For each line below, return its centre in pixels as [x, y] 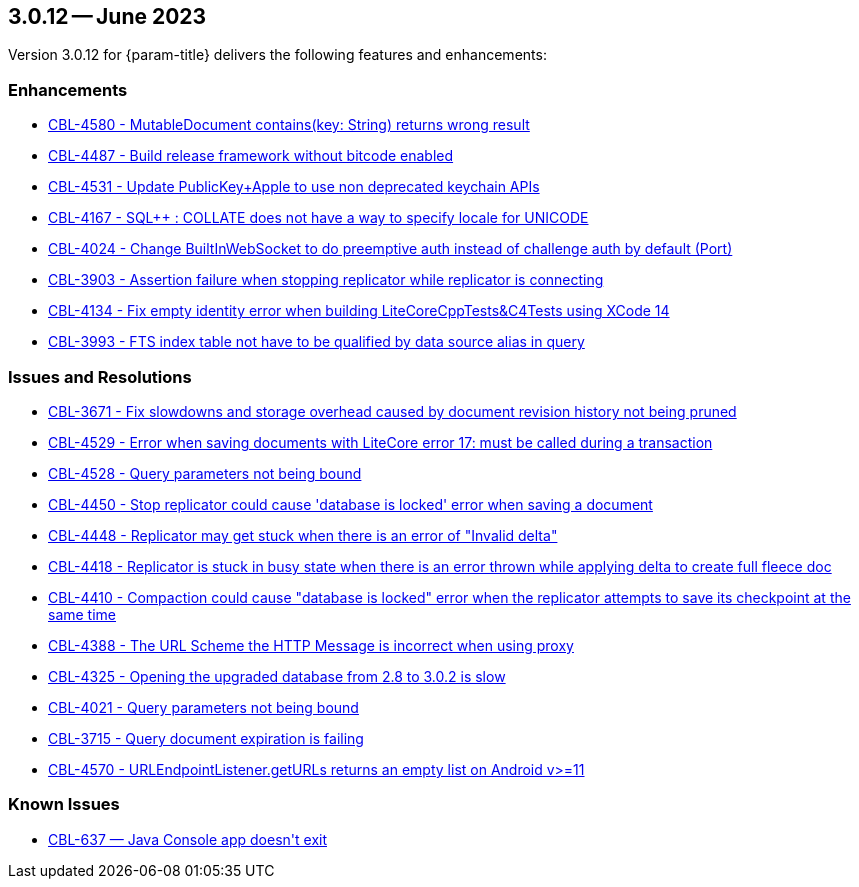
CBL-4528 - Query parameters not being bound [205, 473]
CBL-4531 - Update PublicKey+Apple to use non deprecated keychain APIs [294, 187]
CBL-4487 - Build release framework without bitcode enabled [251, 156]
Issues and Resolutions [100, 376]
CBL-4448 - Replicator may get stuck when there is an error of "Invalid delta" [303, 535]
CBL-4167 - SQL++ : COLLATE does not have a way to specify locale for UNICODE [318, 218]
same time [82, 614]
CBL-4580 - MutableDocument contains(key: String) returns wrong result [289, 125]
